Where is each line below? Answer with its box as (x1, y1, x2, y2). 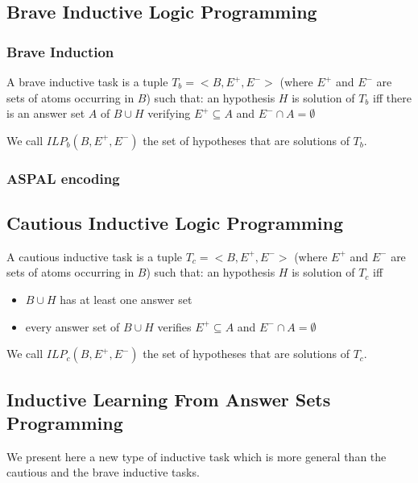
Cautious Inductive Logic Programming (6, 210, 344, 235)
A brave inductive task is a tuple (6, 73, 168, 90)
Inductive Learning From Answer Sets (6, 386, 331, 411)
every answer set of (25, 318, 120, 335)
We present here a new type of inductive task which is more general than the (6, 448, 387, 464)
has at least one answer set (60, 291, 192, 308)
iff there (372, 89, 412, 106)
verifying (147, 105, 191, 122)
